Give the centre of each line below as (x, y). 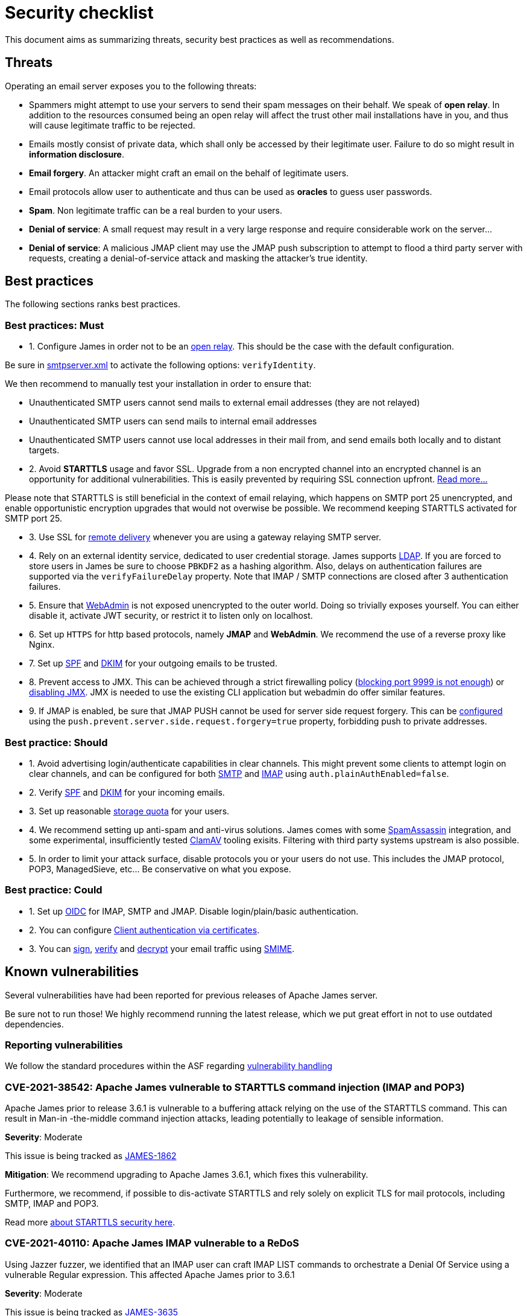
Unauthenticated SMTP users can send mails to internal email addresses (173, 421)
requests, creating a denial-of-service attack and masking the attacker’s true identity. (198, 258)
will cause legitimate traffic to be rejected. (112, 125)
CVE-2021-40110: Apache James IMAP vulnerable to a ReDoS (152, 1243)
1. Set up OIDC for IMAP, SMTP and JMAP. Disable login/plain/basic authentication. (194, 911)
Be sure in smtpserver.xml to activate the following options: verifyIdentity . (160, 365)
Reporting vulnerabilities (64, 1045)
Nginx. (42, 645)
